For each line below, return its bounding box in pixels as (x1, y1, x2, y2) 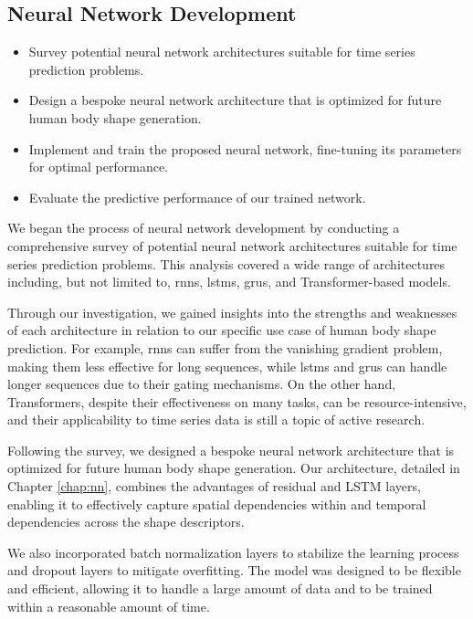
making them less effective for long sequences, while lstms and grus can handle (7, 356, 447, 375)
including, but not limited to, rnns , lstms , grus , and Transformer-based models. (7, 272, 451, 291)
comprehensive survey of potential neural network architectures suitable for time (7, 236, 457, 255)
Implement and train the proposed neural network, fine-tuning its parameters (28, 139, 462, 158)
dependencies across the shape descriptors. (7, 512, 245, 531)
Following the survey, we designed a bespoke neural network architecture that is (7, 440, 455, 459)
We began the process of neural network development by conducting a (7, 218, 400, 237)
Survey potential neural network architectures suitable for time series (28, 42, 415, 61)
